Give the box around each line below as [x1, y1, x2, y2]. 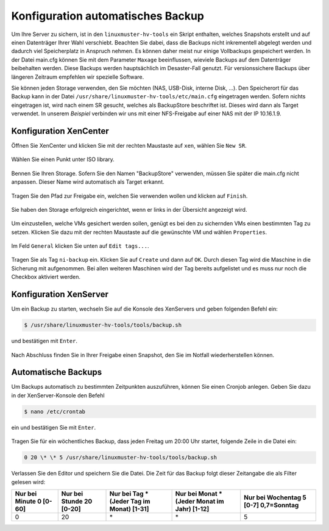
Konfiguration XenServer [11, 289, 109, 300]
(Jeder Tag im [109, 497, 150, 505]
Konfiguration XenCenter [11, 126, 109, 136]
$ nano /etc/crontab [24, 408, 85, 415]
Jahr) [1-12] [175, 504, 210, 513]
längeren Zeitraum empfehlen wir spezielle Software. [11, 73, 144, 81]
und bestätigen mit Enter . [11, 338, 77, 345]
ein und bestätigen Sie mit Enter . [11, 424, 96, 431]
